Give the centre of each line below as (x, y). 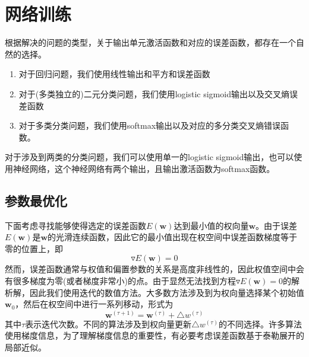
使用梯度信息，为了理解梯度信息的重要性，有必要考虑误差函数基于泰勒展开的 (154, 335)
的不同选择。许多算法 (260, 323)
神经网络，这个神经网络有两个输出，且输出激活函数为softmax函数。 (144, 168)
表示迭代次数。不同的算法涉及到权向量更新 (108, 323)
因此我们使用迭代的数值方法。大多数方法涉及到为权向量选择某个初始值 (167, 292)
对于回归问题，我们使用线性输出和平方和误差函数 (114, 74)
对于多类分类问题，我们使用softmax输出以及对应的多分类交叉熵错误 (150, 125)
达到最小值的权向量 (211, 225)
